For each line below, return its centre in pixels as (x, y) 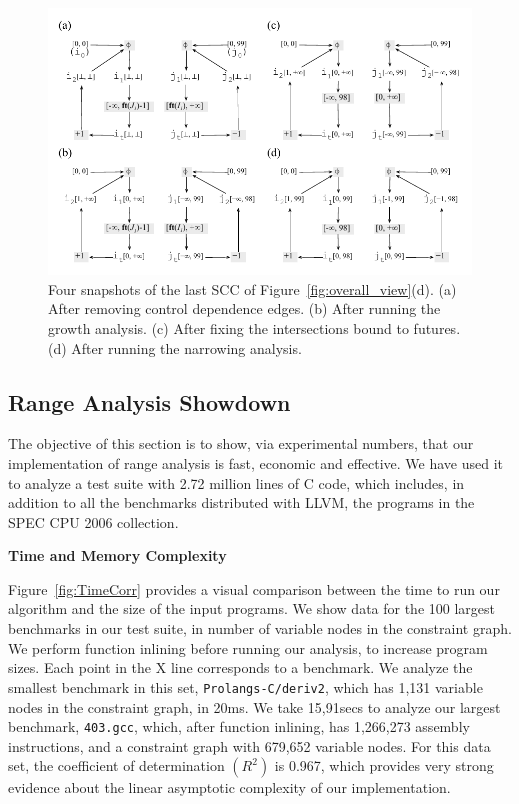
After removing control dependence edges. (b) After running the (244, 308)
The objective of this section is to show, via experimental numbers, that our (241, 443)
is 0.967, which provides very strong (384, 765)
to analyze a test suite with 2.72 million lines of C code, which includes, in (236, 482)
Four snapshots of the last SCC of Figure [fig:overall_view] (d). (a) (252, 288)
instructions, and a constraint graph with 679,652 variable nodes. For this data (249, 745)
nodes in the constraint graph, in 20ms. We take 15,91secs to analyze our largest (254, 706)
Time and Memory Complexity (117, 555)
